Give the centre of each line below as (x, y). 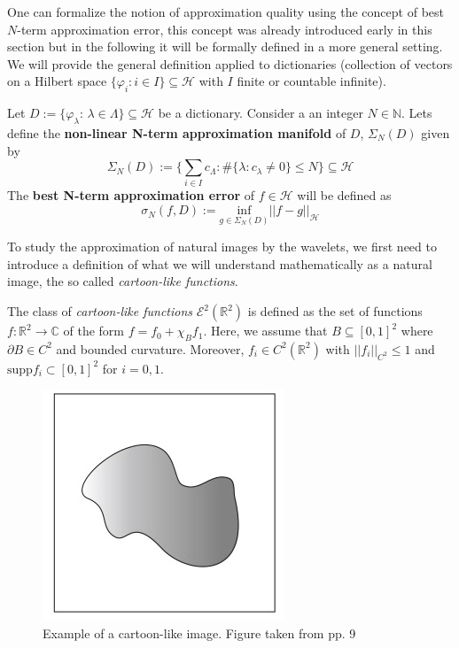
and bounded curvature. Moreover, (150, 348)
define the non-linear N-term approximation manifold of (177, 132)
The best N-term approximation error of (131, 195)
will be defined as (344, 195)
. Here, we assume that (265, 331)
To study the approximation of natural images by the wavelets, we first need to (222, 247)
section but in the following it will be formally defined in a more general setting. (225, 46)
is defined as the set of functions (335, 311)
